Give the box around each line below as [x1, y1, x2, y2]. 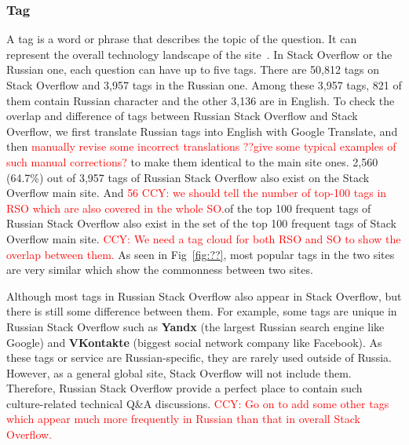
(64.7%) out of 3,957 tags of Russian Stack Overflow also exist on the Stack [6, 169, 370, 185]
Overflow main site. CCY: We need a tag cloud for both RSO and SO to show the [6, 230, 401, 246]
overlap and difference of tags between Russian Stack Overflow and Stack [6, 108, 358, 124]
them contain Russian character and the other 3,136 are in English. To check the [6, 92, 395, 108]
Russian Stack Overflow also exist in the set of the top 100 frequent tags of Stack [6, 215, 396, 232]
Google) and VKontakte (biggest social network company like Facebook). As [6, 334, 382, 350]
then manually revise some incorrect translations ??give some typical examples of [6, 138, 396, 155]
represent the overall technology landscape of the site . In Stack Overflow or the [6, 46, 393, 62]
